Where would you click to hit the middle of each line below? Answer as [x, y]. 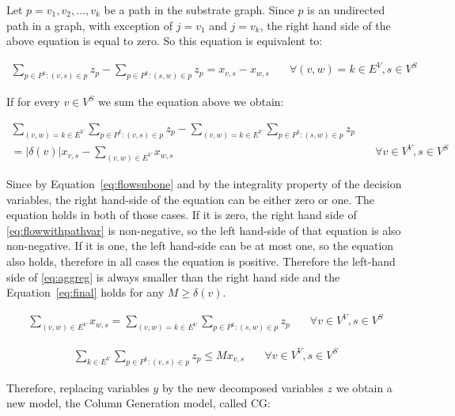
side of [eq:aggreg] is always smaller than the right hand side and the [173, 276]
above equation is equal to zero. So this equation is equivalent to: [165, 41]
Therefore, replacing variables [78, 387]
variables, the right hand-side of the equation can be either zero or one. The [191, 199]
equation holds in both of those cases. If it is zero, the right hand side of [182, 215]
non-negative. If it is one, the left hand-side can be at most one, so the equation [200, 246]
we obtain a [364, 387]
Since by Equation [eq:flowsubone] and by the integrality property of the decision [204, 184]
